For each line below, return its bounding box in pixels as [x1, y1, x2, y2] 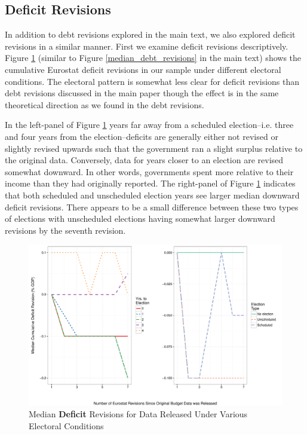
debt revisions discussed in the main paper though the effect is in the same [5, 87, 279, 99]
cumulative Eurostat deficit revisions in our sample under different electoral [5, 63, 281, 75]
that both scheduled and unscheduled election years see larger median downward [5, 188, 300, 201]
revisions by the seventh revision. [5, 224, 126, 236]
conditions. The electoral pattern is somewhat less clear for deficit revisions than [5, 75, 300, 87]
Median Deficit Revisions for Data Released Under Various [29, 408, 248, 420]
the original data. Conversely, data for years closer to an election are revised [5, 154, 284, 166]
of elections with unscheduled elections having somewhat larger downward [5, 212, 275, 225]
